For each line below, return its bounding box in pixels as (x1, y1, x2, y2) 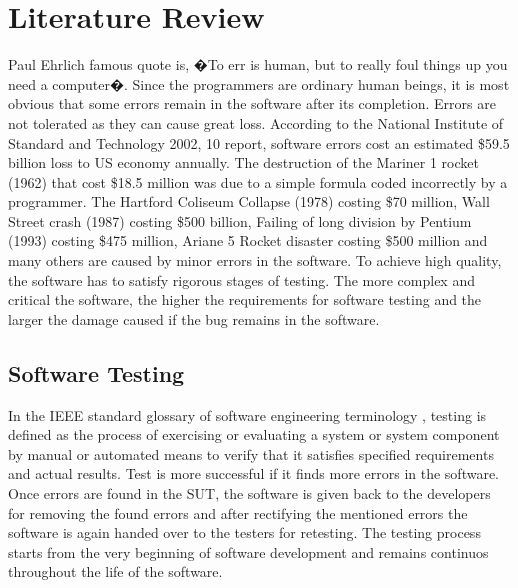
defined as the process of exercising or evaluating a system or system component (8, 424, 500, 445)
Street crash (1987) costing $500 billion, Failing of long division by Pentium (8, 210, 472, 231)
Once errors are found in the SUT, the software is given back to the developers (8, 483, 491, 504)
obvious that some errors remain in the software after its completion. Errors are (8, 93, 496, 114)
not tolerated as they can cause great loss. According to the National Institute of (8, 112, 504, 133)
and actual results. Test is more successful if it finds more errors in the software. (8, 463, 499, 484)
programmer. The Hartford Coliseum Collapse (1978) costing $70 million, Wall (8, 191, 490, 212)
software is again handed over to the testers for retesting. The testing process (8, 522, 481, 543)
